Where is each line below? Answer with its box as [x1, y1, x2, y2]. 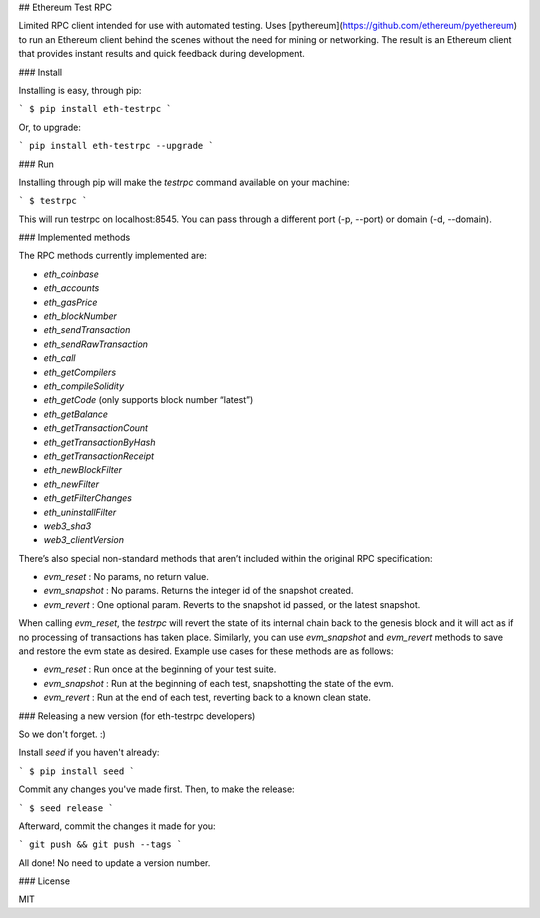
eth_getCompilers [43, 366, 117, 378]
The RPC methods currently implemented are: [18, 250, 207, 262]
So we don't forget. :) [18, 728, 107, 740]
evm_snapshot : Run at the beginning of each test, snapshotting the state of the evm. [43, 677, 394, 689]
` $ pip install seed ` [18, 765, 135, 777]
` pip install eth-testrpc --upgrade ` [18, 140, 214, 152]
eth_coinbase [43, 268, 100, 280]
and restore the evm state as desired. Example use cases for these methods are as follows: [18, 645, 394, 657]
